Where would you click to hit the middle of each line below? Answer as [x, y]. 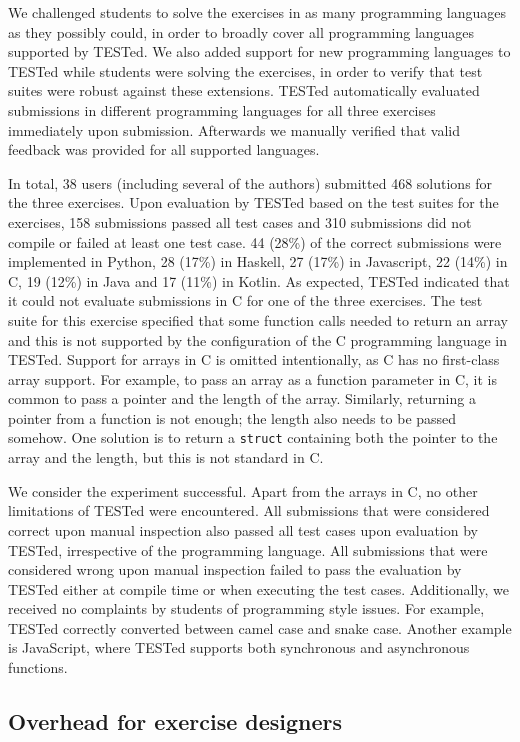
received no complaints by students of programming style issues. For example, [246, 608]
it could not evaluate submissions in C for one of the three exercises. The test [245, 300]
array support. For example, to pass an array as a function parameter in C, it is [252, 378]
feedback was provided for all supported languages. [164, 149]
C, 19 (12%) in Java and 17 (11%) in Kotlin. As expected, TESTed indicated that [259, 280]
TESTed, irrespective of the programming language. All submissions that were [248, 549]
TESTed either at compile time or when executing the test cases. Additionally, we [258, 588]
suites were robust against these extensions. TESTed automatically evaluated [244, 90]
